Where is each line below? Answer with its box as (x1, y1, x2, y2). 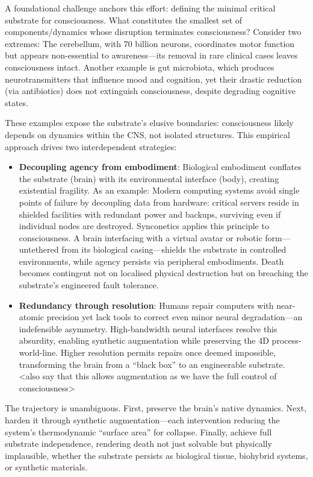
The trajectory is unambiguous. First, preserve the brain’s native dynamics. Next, (5, 402, 307, 414)
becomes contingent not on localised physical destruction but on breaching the (19, 267, 308, 279)
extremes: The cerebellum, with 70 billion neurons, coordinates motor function (5, 37, 295, 49)
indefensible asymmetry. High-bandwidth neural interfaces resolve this (19, 322, 277, 335)
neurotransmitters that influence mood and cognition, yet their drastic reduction (5, 72, 302, 85)
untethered (19, 243, 59, 256)
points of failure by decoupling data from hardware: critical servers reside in (19, 195, 299, 208)
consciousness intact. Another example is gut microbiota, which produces (5, 60, 274, 73)
